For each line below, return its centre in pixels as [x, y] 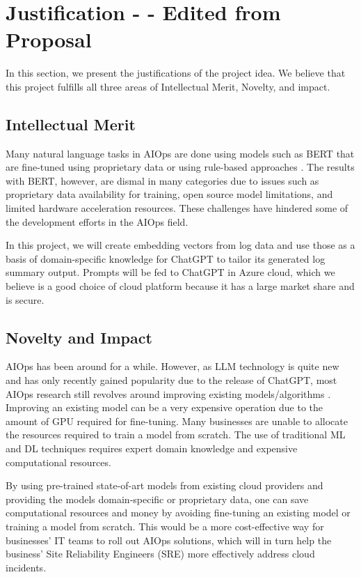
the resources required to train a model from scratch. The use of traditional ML [176, 434]
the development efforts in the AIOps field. [97, 221]
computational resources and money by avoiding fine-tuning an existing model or [178, 513]
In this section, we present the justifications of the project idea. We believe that [176, 73]
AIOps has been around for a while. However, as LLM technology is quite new [173, 366]
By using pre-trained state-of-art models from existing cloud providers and [165, 485]
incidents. [26, 567]
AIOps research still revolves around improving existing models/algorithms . [168, 393]
